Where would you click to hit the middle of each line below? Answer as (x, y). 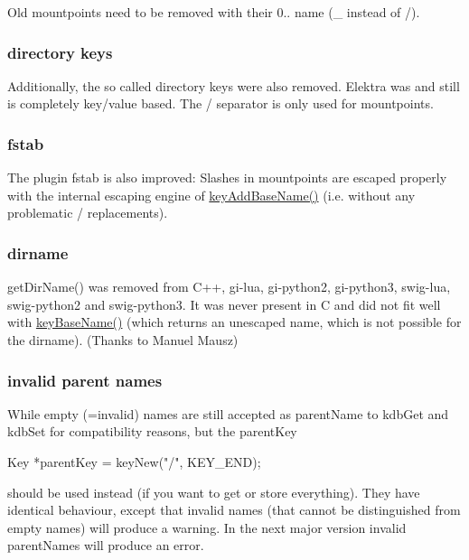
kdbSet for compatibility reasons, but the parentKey (152, 431)
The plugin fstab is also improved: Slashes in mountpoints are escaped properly (227, 177)
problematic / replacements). (88, 213)
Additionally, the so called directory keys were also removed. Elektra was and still (234, 85)
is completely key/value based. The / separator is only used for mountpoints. (220, 103)
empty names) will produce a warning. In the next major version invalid (207, 527)
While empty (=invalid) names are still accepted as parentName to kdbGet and (228, 413)
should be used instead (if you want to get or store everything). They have (214, 492)
